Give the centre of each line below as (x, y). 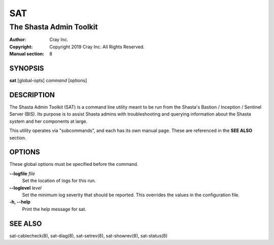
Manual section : (27, 54)
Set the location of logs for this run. (59, 181)
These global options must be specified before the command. (74, 164)
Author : (18, 40)
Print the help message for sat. (54, 209)
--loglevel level (25, 188)
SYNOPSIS (27, 68)
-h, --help (20, 202)
